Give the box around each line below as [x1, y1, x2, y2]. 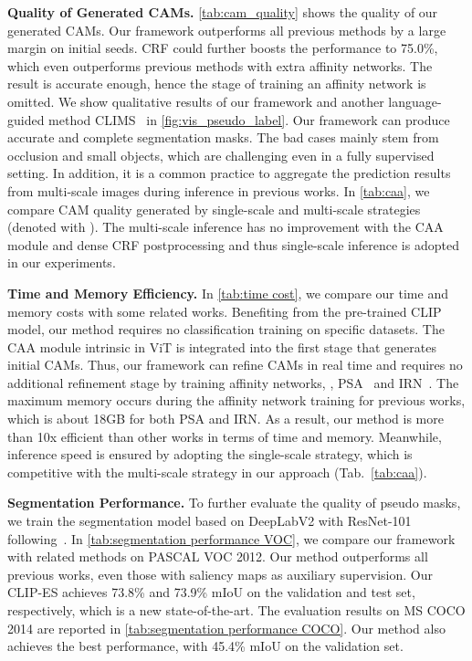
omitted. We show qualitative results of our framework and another [7, 91, 384, 110]
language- [388, 91, 442, 110]
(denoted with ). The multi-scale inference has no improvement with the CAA [7, 217, 444, 236]
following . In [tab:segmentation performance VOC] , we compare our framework [7, 529, 456, 548]
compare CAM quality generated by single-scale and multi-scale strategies [7, 199, 421, 218]
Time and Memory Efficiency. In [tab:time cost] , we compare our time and [7, 283, 448, 302]
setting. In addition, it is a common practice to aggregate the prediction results [7, 163, 451, 183]
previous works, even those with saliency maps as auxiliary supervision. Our [7, 564, 433, 583]
